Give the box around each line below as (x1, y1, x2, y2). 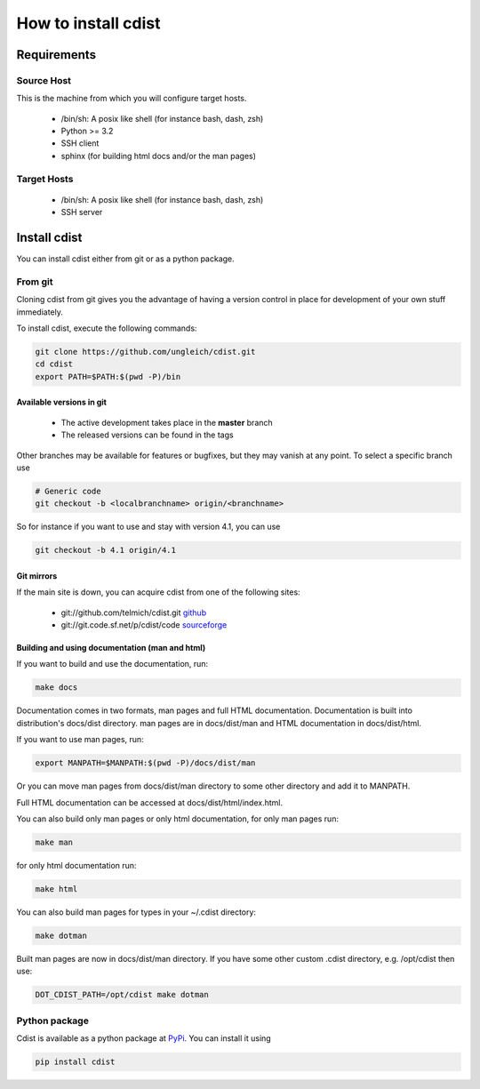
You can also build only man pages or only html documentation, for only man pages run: (16, 813, 340, 824)
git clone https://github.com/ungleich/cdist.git (35, 347, 256, 357)
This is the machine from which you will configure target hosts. (16, 93, 247, 104)
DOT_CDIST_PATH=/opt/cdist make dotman (35, 989, 209, 1000)
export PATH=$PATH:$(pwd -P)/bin (35, 372, 181, 381)
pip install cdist (35, 1056, 116, 1067)
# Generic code (35, 485, 101, 496)
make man (35, 837, 74, 847)
